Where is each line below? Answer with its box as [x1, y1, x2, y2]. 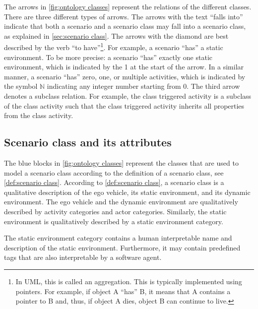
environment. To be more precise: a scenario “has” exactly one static [4, 52, 213, 62]
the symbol [4, 81, 38, 91]
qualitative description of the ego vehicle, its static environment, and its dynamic [4, 186, 251, 197]
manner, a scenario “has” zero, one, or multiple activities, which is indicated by [4, 71, 246, 81]
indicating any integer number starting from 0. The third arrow [47, 81, 240, 91]
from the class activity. [4, 110, 73, 121]
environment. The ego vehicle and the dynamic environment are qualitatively [4, 196, 238, 207]
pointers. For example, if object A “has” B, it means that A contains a [15, 286, 231, 296]
